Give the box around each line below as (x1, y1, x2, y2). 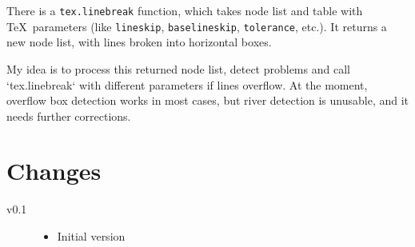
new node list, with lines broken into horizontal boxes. (6, 34, 272, 50)
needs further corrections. (6, 107, 131, 124)
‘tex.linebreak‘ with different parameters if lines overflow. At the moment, (6, 76, 368, 93)
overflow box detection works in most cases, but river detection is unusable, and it (6, 92, 409, 109)
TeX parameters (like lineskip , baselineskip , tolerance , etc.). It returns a (6, 18, 387, 34)
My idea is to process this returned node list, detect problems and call (6, 60, 350, 77)
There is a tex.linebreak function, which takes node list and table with (6, 2, 363, 18)
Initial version (57, 228, 126, 244)
